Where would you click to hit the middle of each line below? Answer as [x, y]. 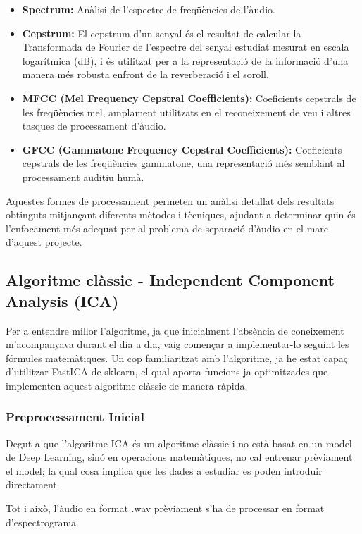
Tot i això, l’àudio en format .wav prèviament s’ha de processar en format [165, 508]
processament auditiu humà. [83, 176]
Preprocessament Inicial [75, 417]
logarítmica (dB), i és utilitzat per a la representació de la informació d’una [185, 60]
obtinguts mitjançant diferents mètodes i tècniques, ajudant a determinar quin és [181, 215]
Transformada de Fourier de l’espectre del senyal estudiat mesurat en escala [186, 47]
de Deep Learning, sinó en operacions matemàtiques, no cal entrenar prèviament [179, 457]
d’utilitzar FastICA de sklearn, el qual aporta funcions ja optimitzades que [167, 372]
